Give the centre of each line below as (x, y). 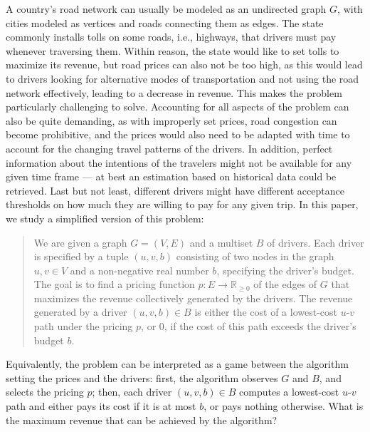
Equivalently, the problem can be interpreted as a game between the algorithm (177, 364)
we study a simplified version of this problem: (105, 218)
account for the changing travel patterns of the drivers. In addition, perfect (169, 148)
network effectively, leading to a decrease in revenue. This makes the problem (174, 92)
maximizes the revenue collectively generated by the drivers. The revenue (193, 298)
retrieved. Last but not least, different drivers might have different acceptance (175, 190)
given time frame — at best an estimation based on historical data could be (171, 176)
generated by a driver (80, 312)
